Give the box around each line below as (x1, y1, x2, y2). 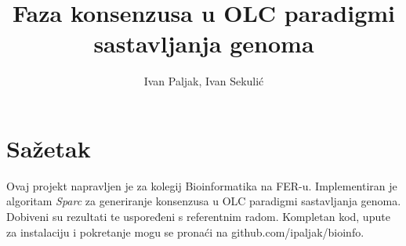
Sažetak (6, 132, 91, 164)
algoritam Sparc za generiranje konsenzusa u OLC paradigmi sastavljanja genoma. (6, 193, 401, 209)
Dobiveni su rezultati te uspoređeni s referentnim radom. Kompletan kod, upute (6, 208, 390, 225)
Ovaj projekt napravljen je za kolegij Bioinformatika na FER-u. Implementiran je (6, 177, 397, 194)
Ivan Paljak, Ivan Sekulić (143, 73, 264, 89)
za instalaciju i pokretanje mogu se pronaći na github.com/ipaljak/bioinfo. (6, 223, 364, 240)
